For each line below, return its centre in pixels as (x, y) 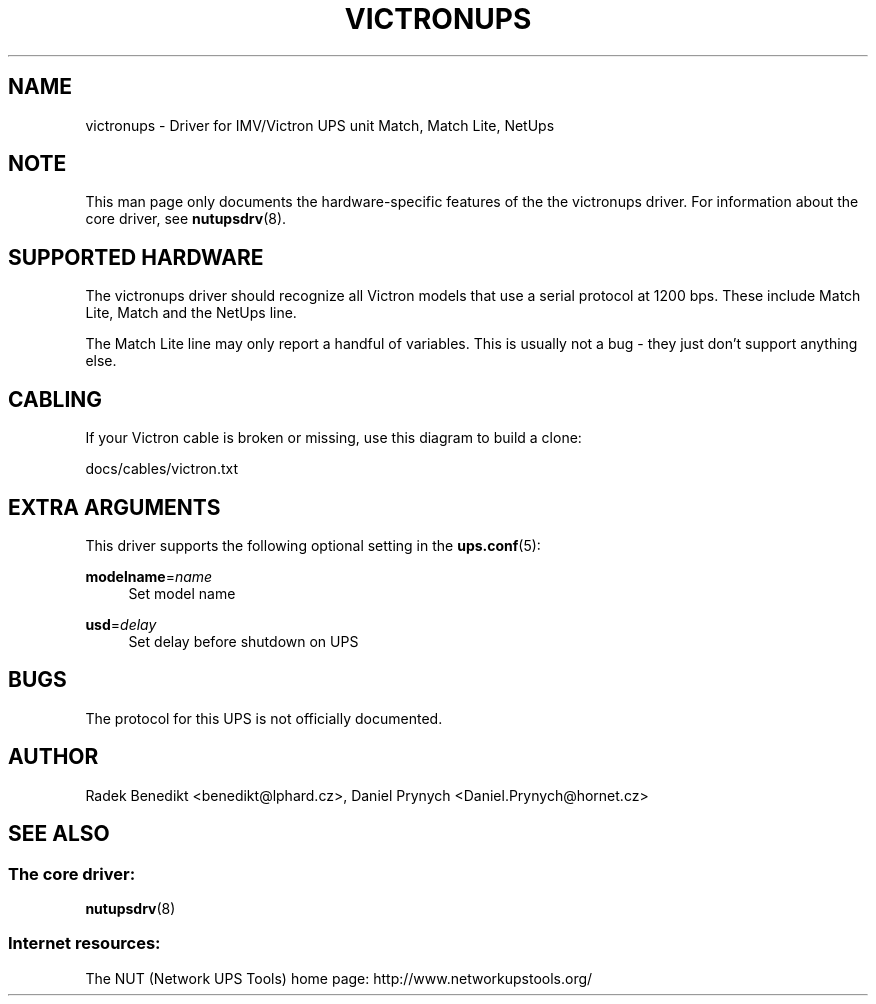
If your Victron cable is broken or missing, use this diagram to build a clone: (333, 438)
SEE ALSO (59, 834)
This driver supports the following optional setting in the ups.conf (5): (313, 545)
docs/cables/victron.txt (161, 469)
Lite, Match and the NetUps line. (191, 313)
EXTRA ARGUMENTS (114, 507)
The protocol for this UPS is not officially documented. (264, 718)
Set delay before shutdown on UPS (243, 641)
